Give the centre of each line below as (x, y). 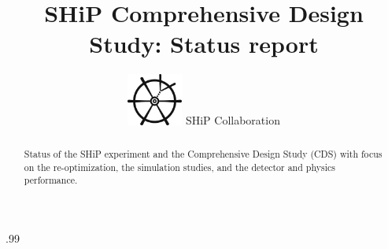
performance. (51, 180)
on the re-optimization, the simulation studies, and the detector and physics (179, 167)
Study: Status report (204, 44)
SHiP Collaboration (233, 120)
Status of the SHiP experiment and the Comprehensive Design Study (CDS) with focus (203, 153)
